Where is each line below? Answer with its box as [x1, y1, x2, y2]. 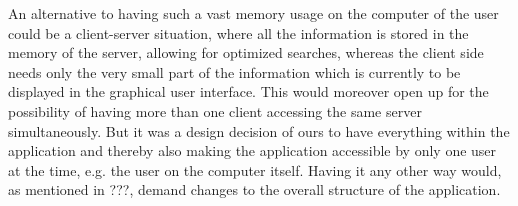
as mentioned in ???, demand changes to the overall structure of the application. [8, 179, 501, 200]
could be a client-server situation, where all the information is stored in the [8, 22, 469, 43]
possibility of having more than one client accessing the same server [8, 100, 422, 121]
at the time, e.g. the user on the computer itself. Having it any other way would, [8, 159, 502, 180]
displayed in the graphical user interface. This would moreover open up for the [8, 81, 489, 102]
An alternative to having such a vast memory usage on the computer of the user [8, 3, 499, 23]
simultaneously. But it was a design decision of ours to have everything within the [8, 120, 510, 141]
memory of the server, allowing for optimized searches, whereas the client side [8, 42, 484, 63]
